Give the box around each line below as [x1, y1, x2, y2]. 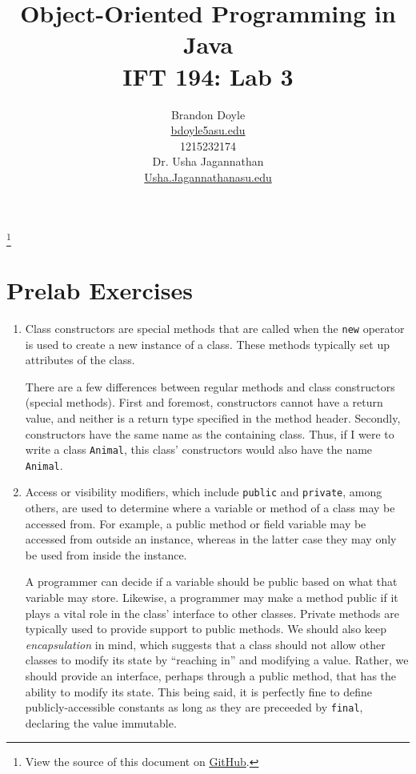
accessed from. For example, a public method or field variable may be [25, 515, 366, 531]
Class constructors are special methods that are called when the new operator [25, 319, 405, 336]
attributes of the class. [25, 351, 135, 368]
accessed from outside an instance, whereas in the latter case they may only [25, 531, 397, 547]
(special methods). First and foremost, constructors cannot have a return [25, 394, 383, 411]
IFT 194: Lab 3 [122, 59, 294, 92]
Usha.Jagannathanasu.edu [144, 168, 272, 185]
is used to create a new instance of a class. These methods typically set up [25, 335, 390, 352]
